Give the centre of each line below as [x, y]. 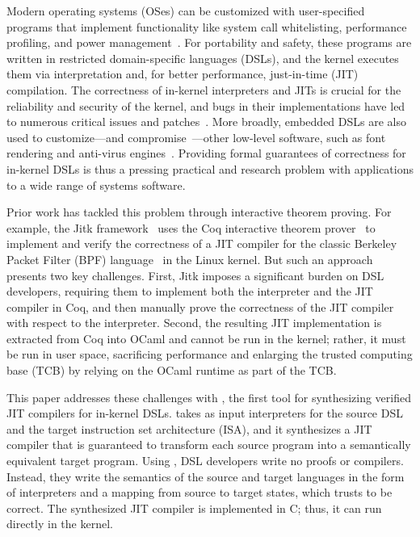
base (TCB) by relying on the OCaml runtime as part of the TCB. [172, 370]
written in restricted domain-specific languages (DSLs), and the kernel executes [203, 58]
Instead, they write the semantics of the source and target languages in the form [206, 476]
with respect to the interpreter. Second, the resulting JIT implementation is [194, 323]
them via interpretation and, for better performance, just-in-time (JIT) [183, 74]
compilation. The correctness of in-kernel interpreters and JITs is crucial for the [204, 89]
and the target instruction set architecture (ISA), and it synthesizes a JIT [189, 428]
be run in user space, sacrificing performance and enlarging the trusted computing [210, 354]
